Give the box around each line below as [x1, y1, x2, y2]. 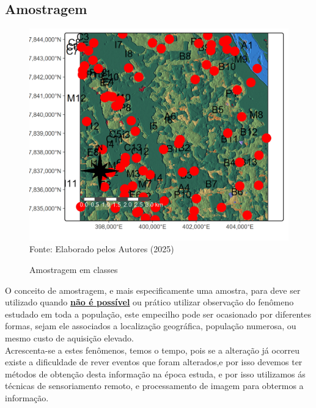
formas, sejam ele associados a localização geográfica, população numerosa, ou [5, 319, 296, 332]
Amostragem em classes [29, 263, 118, 275]
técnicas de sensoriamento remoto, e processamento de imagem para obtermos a [5, 379, 304, 392]
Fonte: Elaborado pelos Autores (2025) [29, 242, 174, 255]
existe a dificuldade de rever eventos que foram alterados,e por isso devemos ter [5, 355, 303, 368]
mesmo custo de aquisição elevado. [5, 331, 134, 344]
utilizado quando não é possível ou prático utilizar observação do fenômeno [5, 296, 294, 308]
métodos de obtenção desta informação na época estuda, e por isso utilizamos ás [5, 367, 306, 380]
